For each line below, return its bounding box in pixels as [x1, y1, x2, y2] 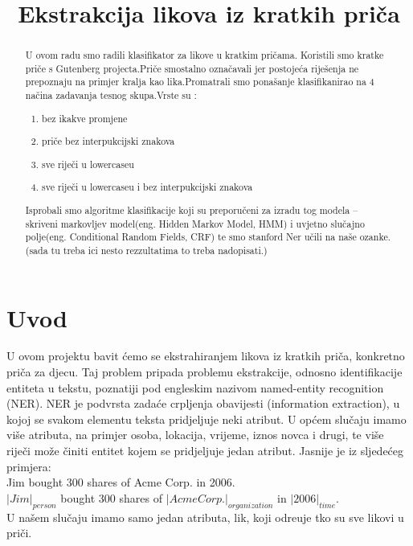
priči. [6, 524, 32, 541]
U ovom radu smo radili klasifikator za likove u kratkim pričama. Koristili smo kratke [25, 48, 384, 62]
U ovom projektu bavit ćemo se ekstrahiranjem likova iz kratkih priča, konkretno [6, 347, 405, 364]
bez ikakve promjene [42, 111, 128, 125]
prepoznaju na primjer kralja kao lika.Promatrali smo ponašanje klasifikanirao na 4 [25, 75, 374, 88]
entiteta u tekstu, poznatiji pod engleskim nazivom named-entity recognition [6, 379, 384, 396]
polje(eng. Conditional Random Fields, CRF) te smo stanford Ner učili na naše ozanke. [25, 230, 391, 244]
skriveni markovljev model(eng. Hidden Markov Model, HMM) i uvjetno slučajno [25, 216, 365, 230]
